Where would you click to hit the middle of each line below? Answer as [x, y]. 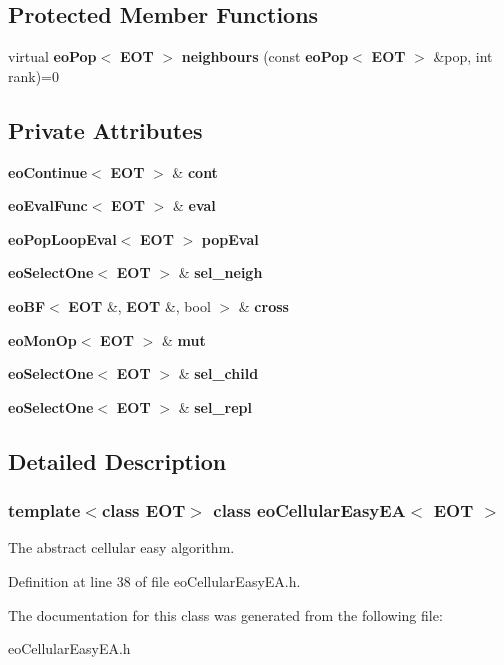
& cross [263, 305]
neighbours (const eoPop [265, 56]
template [44, 510]
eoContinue [48, 171]
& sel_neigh [220, 272]
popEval [230, 238]
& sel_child [218, 373]
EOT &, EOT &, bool [139, 305]
